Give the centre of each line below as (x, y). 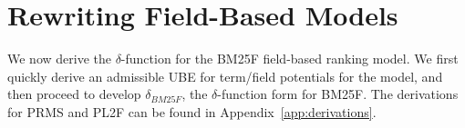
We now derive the (59, 59)
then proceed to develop (74, 94)
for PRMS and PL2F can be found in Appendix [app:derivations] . (192, 111)
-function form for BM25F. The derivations (338, 94)
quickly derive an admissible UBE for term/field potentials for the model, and (225, 76)
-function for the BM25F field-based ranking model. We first (289, 59)
